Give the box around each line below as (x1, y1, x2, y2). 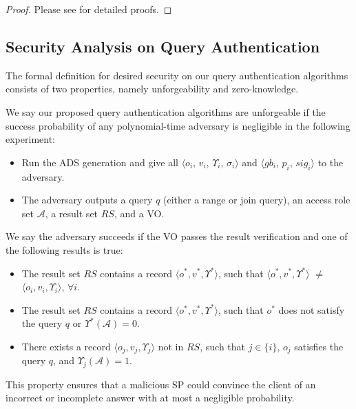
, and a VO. (114, 206, 165, 220)
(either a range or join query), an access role (163, 192, 350, 207)
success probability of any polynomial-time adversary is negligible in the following (6, 118, 350, 132)
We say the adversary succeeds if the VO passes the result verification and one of (6, 229, 348, 243)
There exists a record (21, 339, 111, 353)
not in (158, 339, 184, 353)
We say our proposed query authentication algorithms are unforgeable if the (6, 104, 326, 119)
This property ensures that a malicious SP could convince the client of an (6, 377, 316, 391)
